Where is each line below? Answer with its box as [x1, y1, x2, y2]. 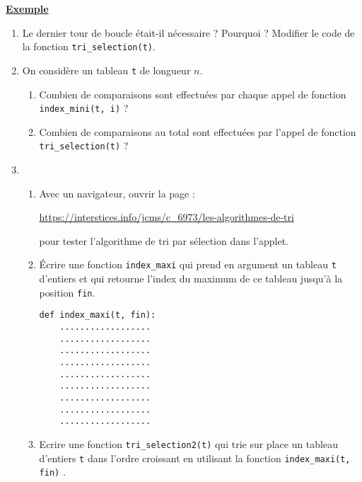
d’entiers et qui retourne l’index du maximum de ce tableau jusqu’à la [39, 271, 343, 286]
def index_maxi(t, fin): [39, 310, 156, 321]
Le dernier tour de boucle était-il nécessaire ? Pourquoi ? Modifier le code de [22, 25, 355, 40]
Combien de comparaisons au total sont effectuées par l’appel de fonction [39, 124, 356, 139]
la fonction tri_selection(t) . [22, 39, 156, 54]
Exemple [6, 1, 49, 16]
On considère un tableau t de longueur [22, 62, 191, 77]
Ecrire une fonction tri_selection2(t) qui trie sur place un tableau [39, 436, 338, 451]
